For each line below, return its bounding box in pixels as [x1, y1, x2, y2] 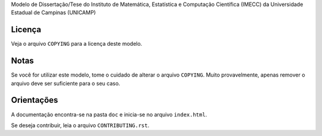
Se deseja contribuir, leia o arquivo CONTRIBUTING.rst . [11, 122, 150, 129]
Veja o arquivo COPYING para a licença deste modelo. [11, 40, 143, 48]
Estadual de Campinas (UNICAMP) [11, 9, 96, 16]
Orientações [11, 95, 58, 105]
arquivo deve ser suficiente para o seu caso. [11, 80, 120, 87]
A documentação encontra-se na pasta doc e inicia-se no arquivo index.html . [11, 110, 208, 118]
